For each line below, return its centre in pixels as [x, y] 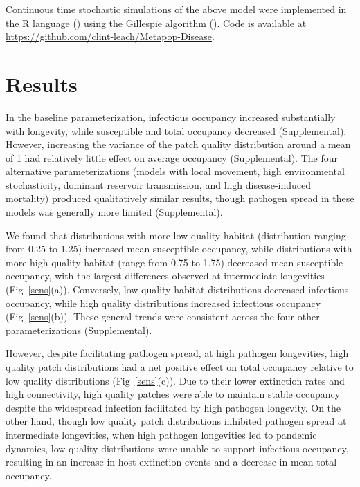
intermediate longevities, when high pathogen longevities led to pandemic [161, 434]
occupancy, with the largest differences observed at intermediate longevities [165, 276]
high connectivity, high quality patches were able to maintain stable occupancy [173, 394]
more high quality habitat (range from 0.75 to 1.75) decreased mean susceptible [174, 262]
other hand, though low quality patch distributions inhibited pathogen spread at [176, 421]
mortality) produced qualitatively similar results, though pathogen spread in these [180, 198]
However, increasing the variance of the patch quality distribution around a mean [178, 144]
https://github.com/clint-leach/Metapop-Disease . [110, 36]
